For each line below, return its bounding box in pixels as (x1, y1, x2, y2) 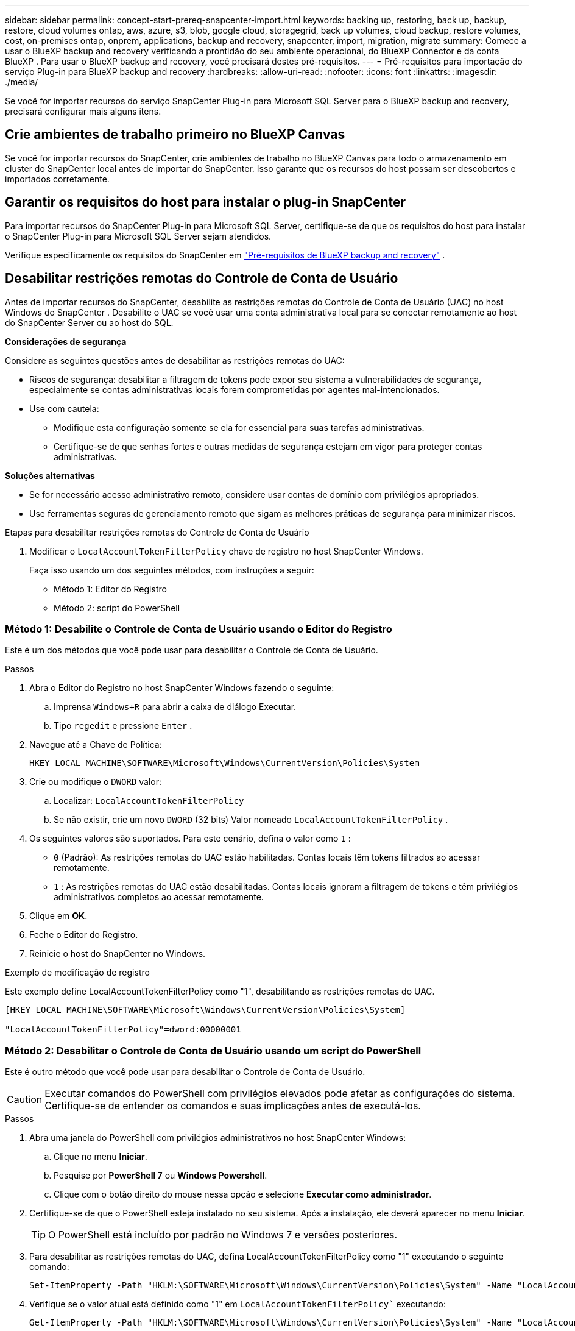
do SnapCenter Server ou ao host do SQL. (5, 317, 174, 328)
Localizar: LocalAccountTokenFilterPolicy (54, 795, 244, 806)
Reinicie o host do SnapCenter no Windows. (29, 948, 206, 959)
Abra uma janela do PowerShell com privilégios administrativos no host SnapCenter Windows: (29, 1132, 406, 1143)
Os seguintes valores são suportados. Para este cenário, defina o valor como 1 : (29, 833, 351, 844)
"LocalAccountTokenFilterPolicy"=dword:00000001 (5, 1024, 241, 1035)
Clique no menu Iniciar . (54, 1151, 147, 1162)
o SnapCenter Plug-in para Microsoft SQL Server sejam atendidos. (5, 230, 272, 241)
